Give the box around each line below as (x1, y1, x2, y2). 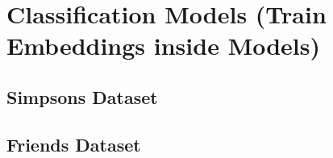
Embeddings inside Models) (6, 29, 321, 62)
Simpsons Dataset (6, 84, 158, 109)
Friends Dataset (6, 131, 141, 156)
